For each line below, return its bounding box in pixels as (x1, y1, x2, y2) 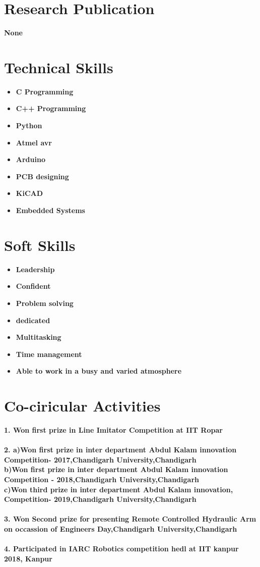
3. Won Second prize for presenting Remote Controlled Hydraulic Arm (4, 513, 256, 524)
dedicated (16, 315, 50, 325)
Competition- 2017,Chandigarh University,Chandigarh (4, 454, 197, 465)
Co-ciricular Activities (4, 395, 161, 416)
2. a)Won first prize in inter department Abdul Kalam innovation (4, 444, 237, 455)
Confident (16, 281, 51, 291)
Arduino (16, 154, 45, 165)
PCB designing (16, 171, 69, 181)
